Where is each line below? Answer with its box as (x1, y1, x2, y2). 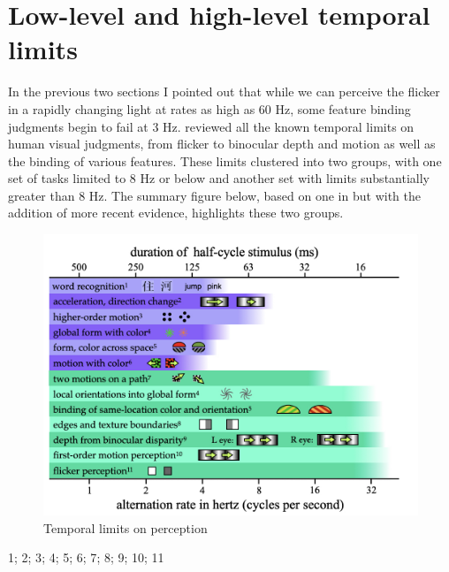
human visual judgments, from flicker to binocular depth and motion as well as (8, 134, 436, 153)
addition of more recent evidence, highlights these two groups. (8, 203, 344, 222)
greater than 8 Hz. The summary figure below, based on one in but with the (8, 186, 421, 204)
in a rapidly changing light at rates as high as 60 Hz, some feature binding (8, 99, 411, 118)
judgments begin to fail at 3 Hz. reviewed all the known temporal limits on (8, 117, 415, 135)
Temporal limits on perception (43, 518, 208, 537)
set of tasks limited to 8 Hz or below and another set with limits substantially (8, 169, 430, 187)
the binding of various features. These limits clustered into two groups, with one (8, 151, 442, 170)
